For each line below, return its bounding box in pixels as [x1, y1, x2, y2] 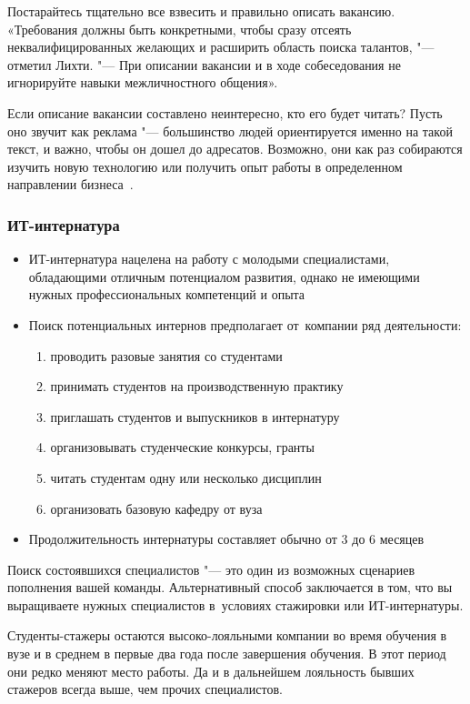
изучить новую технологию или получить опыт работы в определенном [7, 156, 403, 176]
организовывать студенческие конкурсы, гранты [50, 437, 315, 457]
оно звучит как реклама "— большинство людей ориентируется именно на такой [7, 121, 453, 140]
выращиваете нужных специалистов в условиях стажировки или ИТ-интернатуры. [7, 595, 464, 614]
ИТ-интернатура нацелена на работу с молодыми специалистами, [28, 249, 390, 268]
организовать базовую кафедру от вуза [50, 498, 263, 518]
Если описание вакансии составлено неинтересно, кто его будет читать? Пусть [7, 103, 443, 122]
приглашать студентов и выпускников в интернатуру [50, 407, 340, 426]
